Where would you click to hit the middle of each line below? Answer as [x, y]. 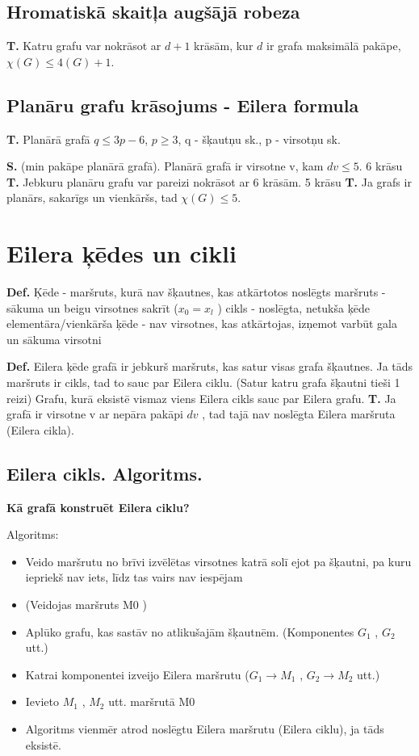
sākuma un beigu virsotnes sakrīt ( [92, 307]
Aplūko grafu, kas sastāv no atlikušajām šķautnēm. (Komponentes [190, 631]
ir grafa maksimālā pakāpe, [333, 46]
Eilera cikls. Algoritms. [105, 473]
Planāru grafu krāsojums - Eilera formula [183, 105]
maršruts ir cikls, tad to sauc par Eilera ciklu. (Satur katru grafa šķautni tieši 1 [203, 382]
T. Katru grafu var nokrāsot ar [84, 46]
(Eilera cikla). [40, 429]
